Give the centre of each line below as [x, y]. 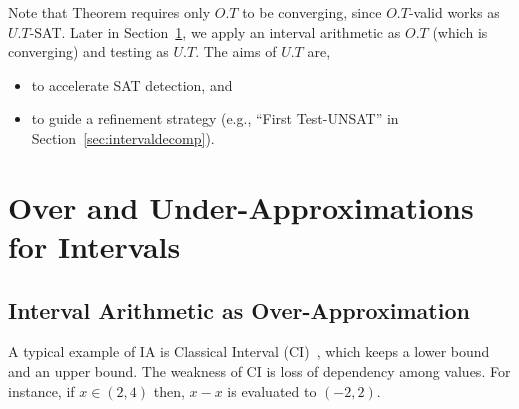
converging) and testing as [88, 51]
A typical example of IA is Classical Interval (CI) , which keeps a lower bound [249, 351]
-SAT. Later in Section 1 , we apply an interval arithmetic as [215, 31]
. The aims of [236, 51]
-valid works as [454, 12]
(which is [460, 31]
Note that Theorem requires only [109, 12]
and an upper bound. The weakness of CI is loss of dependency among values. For [259, 370]
